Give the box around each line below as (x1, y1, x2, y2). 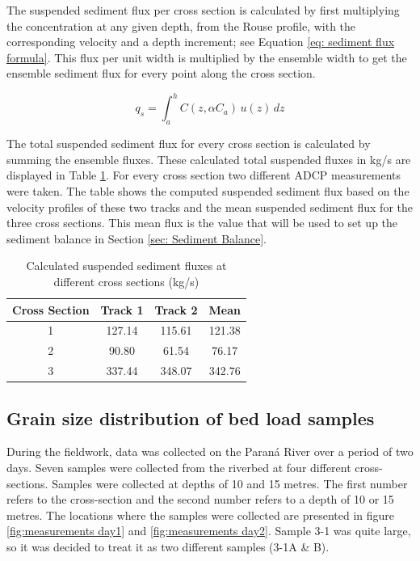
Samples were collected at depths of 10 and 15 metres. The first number (52, 475, 408, 491)
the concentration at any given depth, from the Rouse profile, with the (6, 17, 356, 34)
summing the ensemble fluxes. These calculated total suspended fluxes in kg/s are (6, 150, 411, 167)
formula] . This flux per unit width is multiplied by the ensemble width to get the (6, 49, 407, 65)
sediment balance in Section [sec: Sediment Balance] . (6, 230, 267, 247)
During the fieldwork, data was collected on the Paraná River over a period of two (6, 443, 414, 460)
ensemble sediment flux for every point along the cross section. (6, 65, 316, 82)
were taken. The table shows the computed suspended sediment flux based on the (6, 183, 409, 200)
